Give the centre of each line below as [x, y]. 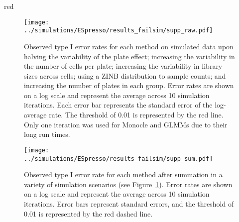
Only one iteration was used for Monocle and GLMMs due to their [126, 124]
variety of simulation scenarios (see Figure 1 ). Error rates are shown [128, 184]
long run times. [47, 134]
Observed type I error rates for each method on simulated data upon [129, 46]
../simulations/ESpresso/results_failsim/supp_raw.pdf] [119, 31]
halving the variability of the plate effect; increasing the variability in [129, 56]
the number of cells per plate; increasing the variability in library [123, 66]
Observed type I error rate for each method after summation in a [123, 174]
